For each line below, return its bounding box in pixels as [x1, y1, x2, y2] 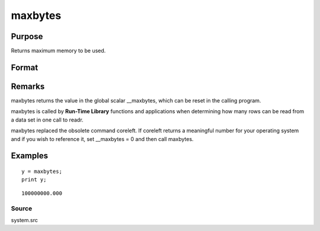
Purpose [11, 31, 43, 41]
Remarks [11, 81, 45, 91]
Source [11, 204, 33, 213]
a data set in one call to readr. [11, 116, 84, 123]
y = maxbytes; [21, 168, 62, 175]
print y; [21, 177, 47, 183]
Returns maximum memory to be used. [11, 47, 106, 54]
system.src [11, 216, 38, 223]
